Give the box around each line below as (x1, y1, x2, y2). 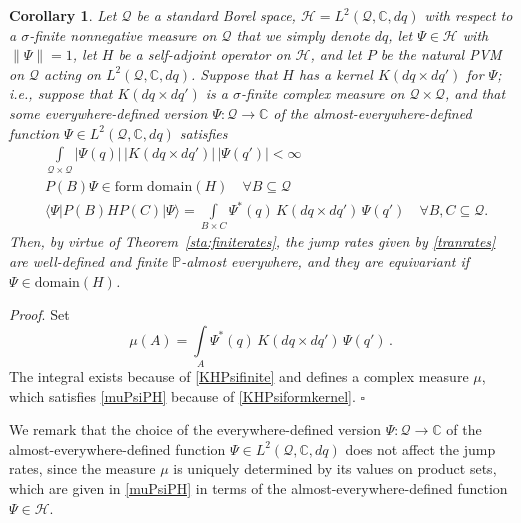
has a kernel (298, 63, 373, 84)
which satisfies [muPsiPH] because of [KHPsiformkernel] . (9, 385, 356, 406)
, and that (445, 83, 506, 104)
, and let (310, 44, 362, 65)
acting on (44, 63, 101, 84)
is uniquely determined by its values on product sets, (173, 458, 497, 479)
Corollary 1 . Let (9, 5, 117, 25)
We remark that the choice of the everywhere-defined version (9, 419, 382, 440)
